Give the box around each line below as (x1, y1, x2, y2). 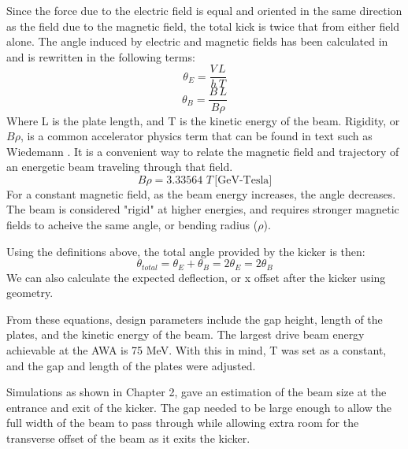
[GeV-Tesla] (214, 174, 273, 186)
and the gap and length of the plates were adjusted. (6, 357, 256, 373)
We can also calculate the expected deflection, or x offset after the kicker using (6, 269, 386, 285)
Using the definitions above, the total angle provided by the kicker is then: (6, 243, 365, 259)
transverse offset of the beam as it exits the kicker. (6, 430, 250, 447)
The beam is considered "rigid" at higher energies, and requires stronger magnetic (6, 201, 399, 217)
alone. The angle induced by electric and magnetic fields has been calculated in (6, 33, 388, 50)
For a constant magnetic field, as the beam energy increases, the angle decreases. (6, 185, 396, 202)
